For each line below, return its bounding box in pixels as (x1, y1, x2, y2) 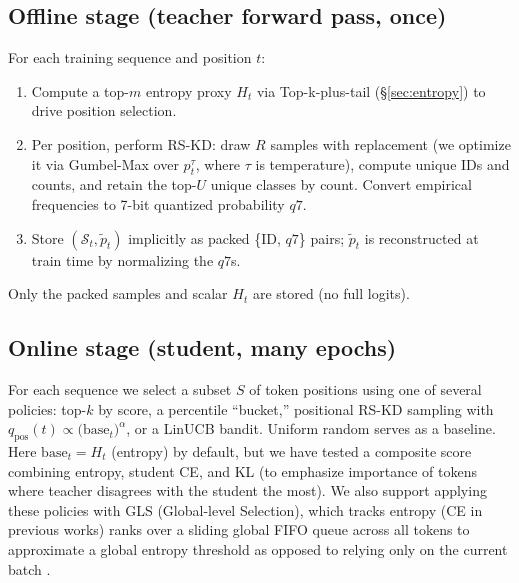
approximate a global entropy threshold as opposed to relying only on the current (8, 538, 508, 559)
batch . (8, 558, 51, 579)
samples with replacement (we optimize (270, 133, 511, 154)
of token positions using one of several (249, 378, 482, 399)
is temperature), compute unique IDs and (255, 153, 510, 174)
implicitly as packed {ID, (128, 227, 281, 248)
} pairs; (298, 227, 345, 248)
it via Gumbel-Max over (31, 153, 179, 174)
